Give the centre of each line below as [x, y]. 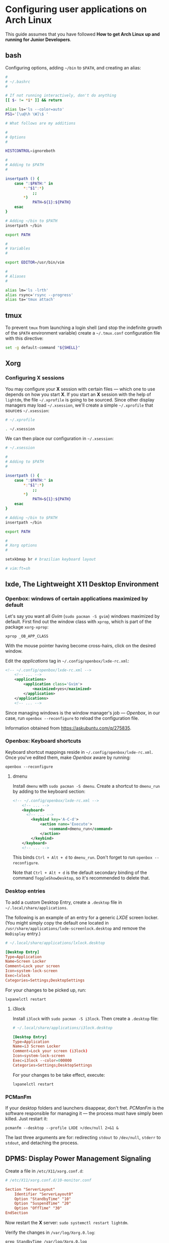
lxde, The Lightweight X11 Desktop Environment [82, 584]
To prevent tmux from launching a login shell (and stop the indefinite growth [84, 327]
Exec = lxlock [18, 976]
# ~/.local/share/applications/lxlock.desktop [55, 943]
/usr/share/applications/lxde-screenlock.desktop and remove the [75, 928]
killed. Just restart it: [27, 1119]
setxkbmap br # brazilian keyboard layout [51, 559]
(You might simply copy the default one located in [57, 923]
